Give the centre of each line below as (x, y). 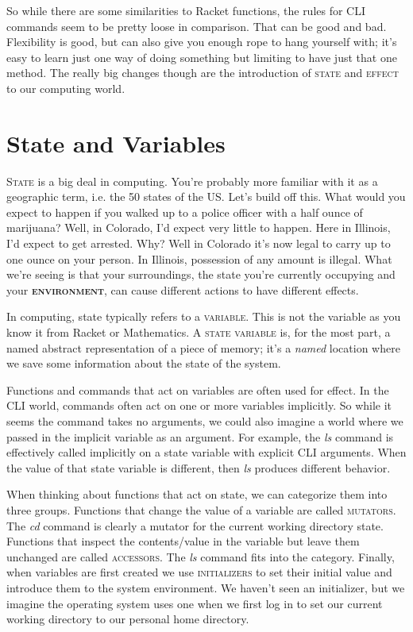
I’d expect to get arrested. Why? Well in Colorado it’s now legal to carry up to (199, 243)
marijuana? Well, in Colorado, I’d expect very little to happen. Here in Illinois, (199, 227)
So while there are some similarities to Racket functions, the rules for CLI (186, 10)
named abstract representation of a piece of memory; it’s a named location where (203, 347)
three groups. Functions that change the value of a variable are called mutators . (201, 509)
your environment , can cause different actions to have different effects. (183, 289)
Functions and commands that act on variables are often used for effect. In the (198, 389)
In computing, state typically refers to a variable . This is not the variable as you (204, 316)
